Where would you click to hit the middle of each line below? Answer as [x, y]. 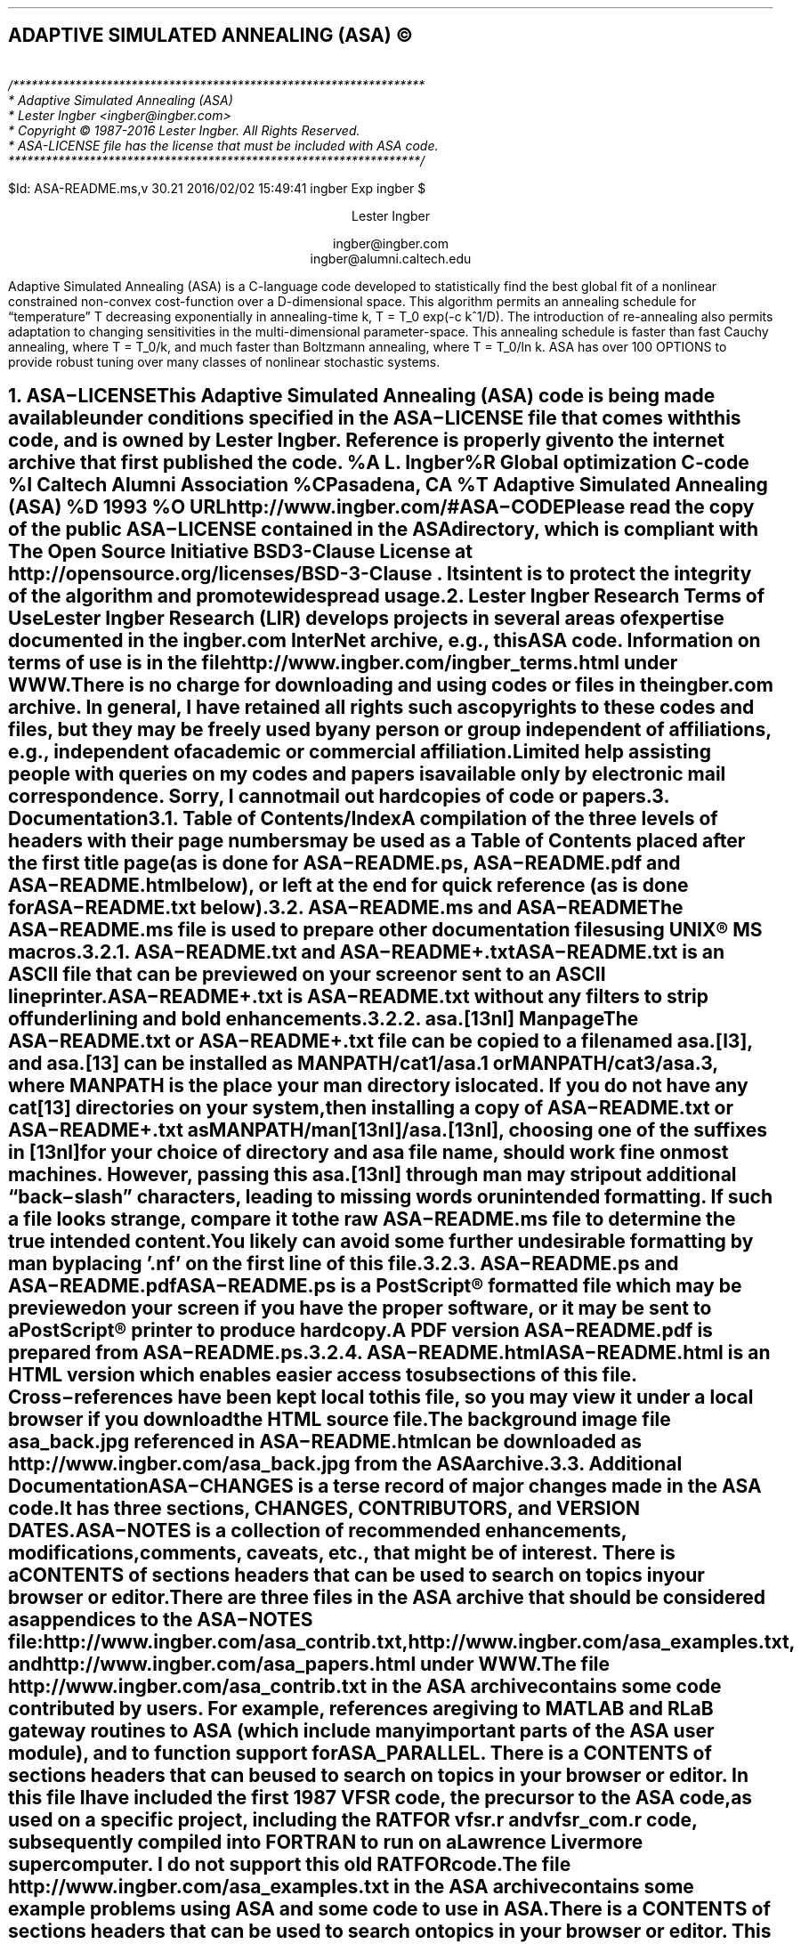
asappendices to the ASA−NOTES [161, 1620]
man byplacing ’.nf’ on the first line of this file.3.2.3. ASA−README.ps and [344, 1264]
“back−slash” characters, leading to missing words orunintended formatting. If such [390, 1197]
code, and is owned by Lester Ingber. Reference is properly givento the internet [366, 441]
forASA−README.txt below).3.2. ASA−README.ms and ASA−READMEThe [346, 908]
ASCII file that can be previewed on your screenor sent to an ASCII [307, 975]
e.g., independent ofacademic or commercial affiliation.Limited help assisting [360, 752]
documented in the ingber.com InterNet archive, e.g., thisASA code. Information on [384, 641]
